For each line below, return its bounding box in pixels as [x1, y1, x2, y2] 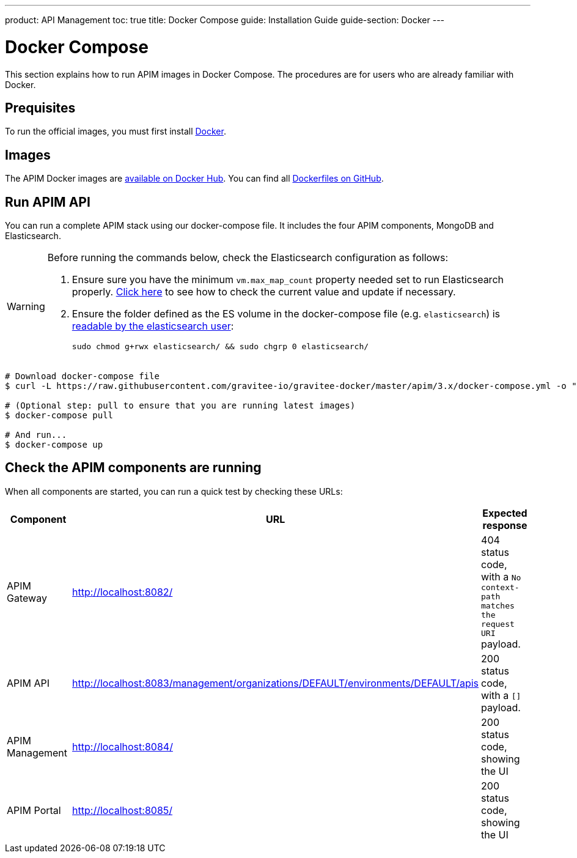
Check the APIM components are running [5, 460, 262, 476]
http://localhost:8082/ [72, 585, 173, 598]
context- [481, 582, 520, 592]
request [481, 619, 515, 629]
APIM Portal [7, 804, 61, 816]
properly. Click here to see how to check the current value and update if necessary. [72, 286, 456, 298]
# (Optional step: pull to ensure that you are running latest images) [5, 401, 356, 411]
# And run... [5, 430, 67, 440]
